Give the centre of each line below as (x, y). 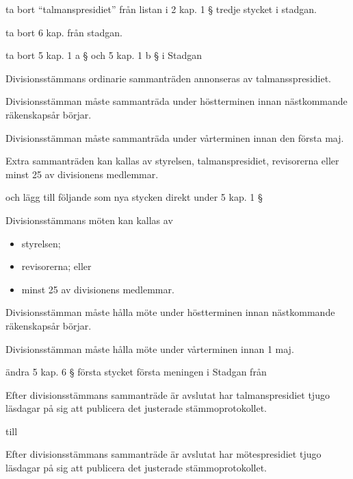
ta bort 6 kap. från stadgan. (64, 32)
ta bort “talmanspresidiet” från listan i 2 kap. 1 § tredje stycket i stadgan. (161, 9)
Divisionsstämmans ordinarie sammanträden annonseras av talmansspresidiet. (168, 78)
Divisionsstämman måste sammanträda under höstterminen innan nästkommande (176, 101)
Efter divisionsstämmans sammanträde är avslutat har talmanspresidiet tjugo (168, 394)
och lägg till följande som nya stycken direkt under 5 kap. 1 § (134, 197)
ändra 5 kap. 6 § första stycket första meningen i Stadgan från (136, 372)
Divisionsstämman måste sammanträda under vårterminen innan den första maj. (175, 137)
